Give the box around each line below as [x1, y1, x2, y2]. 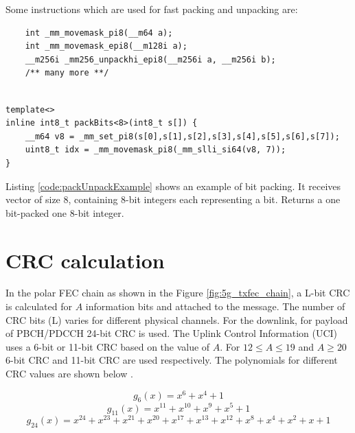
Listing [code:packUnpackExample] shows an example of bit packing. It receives [5, 178, 341, 193]
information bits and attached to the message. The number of [85, 299, 345, 314]
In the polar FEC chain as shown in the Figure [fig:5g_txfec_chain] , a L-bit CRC [5, 285, 350, 300]
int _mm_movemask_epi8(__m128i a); [25, 41, 187, 51]
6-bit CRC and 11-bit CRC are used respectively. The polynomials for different [5, 353, 338, 367]
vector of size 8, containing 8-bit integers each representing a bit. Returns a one [5, 192, 341, 207]
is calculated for [5, 299, 72, 314]
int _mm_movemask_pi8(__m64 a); [25, 27, 173, 38]
